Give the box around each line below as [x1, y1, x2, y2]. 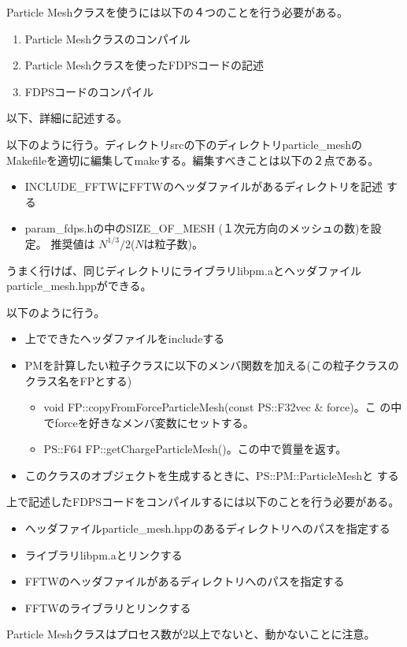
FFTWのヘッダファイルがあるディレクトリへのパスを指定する [24, 573, 345, 589]
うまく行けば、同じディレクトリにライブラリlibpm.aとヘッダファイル [6, 262, 361, 278]
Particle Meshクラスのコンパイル [24, 30, 191, 46]
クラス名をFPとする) [24, 372, 132, 389]
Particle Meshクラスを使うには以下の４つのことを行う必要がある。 [6, 4, 349, 20]
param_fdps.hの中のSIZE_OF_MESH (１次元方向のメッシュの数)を [24, 220, 371, 236]
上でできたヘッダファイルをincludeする [24, 330, 225, 347]
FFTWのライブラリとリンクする [24, 599, 191, 615]
